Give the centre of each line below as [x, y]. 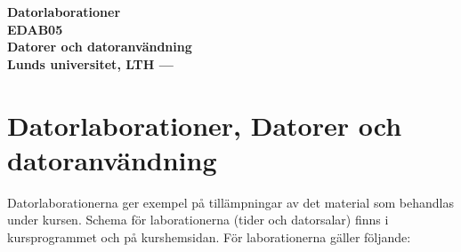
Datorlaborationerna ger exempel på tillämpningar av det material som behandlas [230, 202]
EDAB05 [35, 29]
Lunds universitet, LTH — [90, 63]
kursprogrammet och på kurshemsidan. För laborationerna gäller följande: [209, 236]
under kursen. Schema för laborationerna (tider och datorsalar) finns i [198, 220]
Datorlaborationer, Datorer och [205, 125]
